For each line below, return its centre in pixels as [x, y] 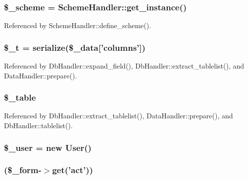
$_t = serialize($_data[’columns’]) [75, 47]
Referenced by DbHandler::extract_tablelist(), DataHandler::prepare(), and [119, 116]
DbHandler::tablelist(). [38, 125]
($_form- [23, 170]
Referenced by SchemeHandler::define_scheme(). [78, 25]
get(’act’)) [73, 170]
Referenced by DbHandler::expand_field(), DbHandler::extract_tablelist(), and [124, 66]
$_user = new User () [48, 147]
